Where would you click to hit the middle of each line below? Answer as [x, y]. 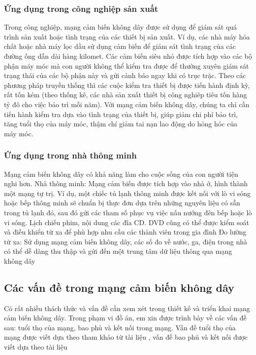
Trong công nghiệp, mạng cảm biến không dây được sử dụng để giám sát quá [121, 27]
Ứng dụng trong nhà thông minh [70, 155]
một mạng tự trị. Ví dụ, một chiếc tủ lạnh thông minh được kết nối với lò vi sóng [128, 193]
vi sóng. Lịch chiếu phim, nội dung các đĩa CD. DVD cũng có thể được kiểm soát [127, 222]
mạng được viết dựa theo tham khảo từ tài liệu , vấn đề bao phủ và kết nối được [126, 337]
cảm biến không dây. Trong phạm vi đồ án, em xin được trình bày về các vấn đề [125, 318]
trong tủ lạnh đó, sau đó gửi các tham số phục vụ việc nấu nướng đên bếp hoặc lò [128, 212]
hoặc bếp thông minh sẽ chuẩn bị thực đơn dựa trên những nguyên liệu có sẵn [122, 203]
